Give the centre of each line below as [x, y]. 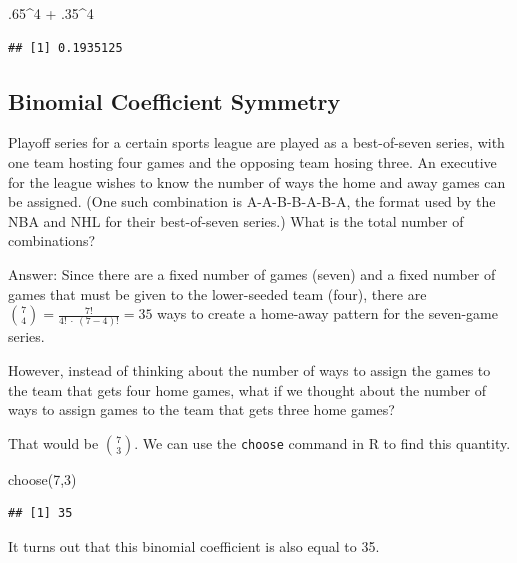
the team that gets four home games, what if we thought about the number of [247, 389]
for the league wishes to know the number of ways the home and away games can [257, 181]
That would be [53, 442]
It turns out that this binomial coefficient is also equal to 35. [194, 546]
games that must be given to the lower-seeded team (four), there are [217, 293]
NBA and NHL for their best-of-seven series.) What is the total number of [236, 220]
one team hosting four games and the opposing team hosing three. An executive [252, 161]
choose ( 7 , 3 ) [42, 478]
